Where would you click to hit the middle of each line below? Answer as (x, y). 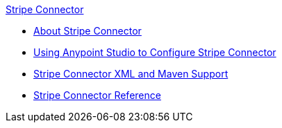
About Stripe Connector (88, 31)
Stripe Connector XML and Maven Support (131, 74)
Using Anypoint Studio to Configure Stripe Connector (155, 52)
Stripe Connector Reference (97, 95)
